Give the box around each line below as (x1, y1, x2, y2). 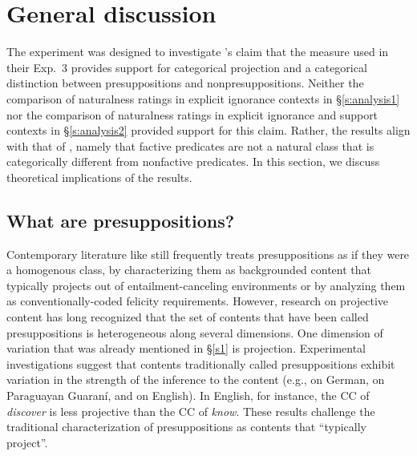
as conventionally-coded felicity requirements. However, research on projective (6, 293, 389, 309)
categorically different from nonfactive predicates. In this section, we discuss (6, 153, 380, 170)
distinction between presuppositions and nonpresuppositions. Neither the (6, 75, 364, 91)
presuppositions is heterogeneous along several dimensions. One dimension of (6, 324, 383, 341)
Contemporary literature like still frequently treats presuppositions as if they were (6, 245, 410, 262)
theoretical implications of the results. (6, 168, 192, 185)
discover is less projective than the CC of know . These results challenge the (6, 402, 375, 419)
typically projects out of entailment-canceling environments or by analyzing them (6, 276, 406, 293)
